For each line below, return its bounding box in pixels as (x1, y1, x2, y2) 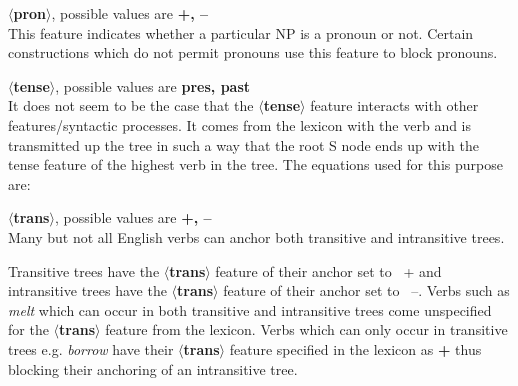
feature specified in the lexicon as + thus (229, 338, 482, 359)
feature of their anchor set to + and (215, 260, 442, 281)
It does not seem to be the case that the (8, 95, 254, 116)
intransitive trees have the (8, 280, 167, 301)
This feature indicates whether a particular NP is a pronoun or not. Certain (8, 22, 474, 43)
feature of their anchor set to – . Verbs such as (223, 280, 510, 301)
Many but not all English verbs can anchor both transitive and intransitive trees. (8, 226, 505, 247)
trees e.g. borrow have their (8, 338, 174, 359)
